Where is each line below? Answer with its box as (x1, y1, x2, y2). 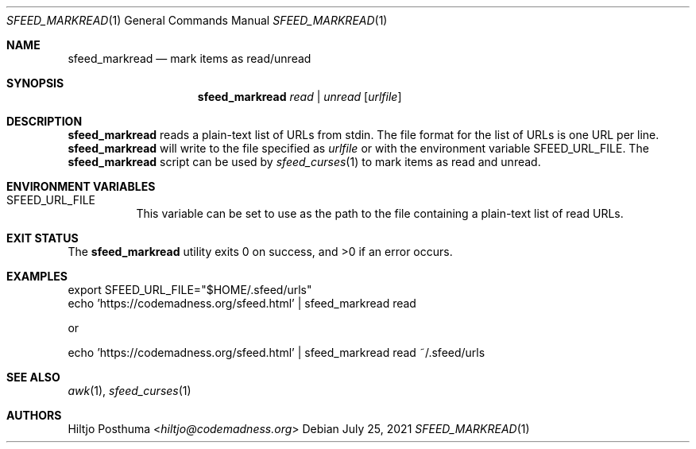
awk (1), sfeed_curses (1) (68, 384, 191, 397)
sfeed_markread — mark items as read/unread (68, 52, 311, 65)
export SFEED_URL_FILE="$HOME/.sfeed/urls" (68, 283, 312, 296)
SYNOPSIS (6, 76, 64, 90)
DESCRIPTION (6, 114, 83, 128)
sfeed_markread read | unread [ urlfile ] (197, 90, 402, 103)
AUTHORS (6, 408, 62, 422)
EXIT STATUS (6, 231, 79, 245)
